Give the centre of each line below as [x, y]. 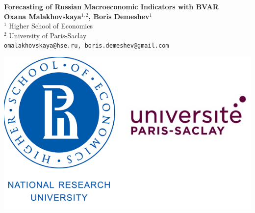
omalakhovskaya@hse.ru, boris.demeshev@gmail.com [87, 46]
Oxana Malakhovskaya [43, 16]
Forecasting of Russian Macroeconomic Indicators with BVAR [111, 6]
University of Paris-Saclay [48, 35]
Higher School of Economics [51, 26]
